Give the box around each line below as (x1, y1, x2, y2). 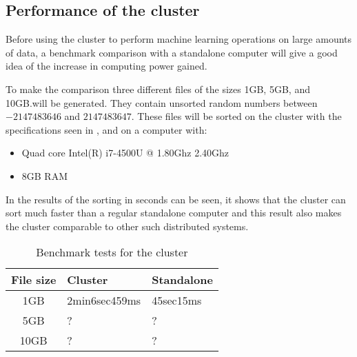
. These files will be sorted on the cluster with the (131, 109, 342, 123)
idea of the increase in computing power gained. (6, 59, 207, 73)
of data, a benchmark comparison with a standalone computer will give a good (6, 45, 338, 59)
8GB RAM (21, 168, 68, 183)
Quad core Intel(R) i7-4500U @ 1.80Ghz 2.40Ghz (21, 145, 229, 160)
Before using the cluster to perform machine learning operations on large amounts (6, 32, 352, 46)
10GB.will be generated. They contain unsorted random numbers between (6, 95, 318, 110)
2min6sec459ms (67, 292, 141, 309)
